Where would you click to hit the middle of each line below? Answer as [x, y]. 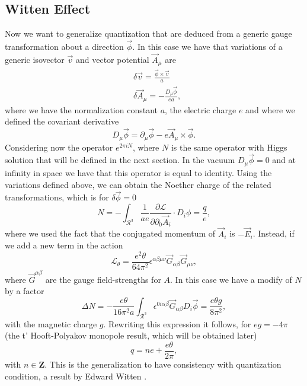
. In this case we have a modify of [231, 279]
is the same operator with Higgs [229, 147]
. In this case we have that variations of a [207, 47]
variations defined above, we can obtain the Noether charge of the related [138, 184]
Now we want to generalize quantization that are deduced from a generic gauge [148, 34]
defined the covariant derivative [62, 121]
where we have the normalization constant [81, 109]
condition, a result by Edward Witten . [76, 376]
